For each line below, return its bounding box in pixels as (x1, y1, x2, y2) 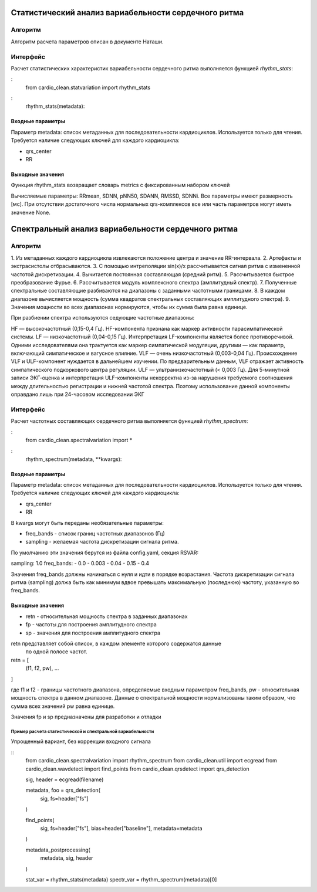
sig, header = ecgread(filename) (25, 776, 104, 783)
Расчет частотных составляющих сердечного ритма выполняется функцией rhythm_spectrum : (11, 418, 248, 425)
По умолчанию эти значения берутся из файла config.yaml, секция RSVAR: (11, 549, 199, 556)
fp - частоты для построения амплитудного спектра (25, 621, 157, 628)
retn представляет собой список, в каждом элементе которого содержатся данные (11, 640, 222, 647)
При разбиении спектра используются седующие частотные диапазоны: (11, 314, 195, 321)
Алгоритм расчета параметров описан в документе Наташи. (11, 38, 164, 45)
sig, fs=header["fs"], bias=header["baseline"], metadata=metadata (40, 825, 203, 832)
